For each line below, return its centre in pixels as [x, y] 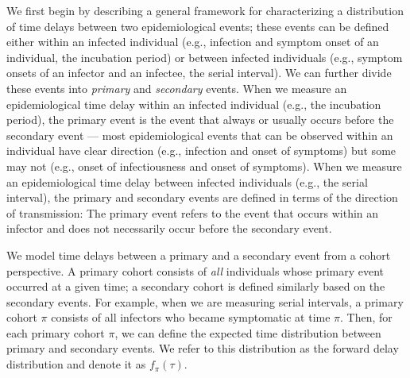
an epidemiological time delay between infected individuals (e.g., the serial [187, 181]
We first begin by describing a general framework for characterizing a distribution [205, 10]
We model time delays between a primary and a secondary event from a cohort [199, 255]
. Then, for [366, 317]
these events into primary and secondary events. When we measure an [177, 88]
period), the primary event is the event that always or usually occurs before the [200, 120]
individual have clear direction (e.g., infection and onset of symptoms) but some [201, 150]
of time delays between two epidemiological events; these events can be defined [198, 26]
